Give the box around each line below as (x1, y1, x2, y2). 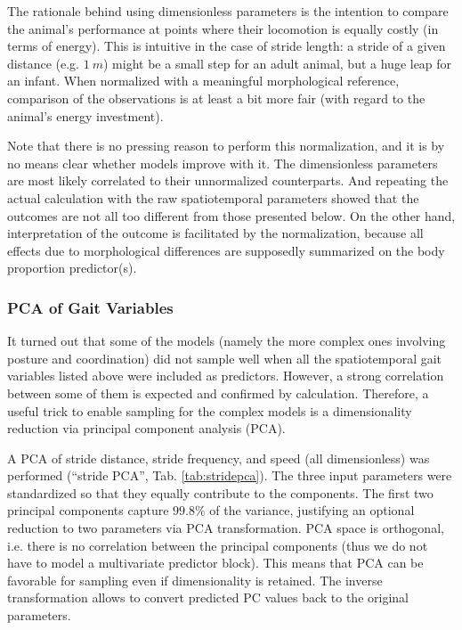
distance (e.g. (7, 53, 79, 72)
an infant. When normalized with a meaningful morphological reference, (7, 71, 400, 90)
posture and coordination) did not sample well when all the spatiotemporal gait (7, 348, 442, 367)
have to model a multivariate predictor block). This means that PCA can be (7, 553, 424, 572)
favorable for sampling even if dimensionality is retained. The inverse (7, 570, 383, 589)
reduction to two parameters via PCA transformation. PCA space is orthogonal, (7, 519, 444, 537)
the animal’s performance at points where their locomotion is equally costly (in (7, 19, 439, 37)
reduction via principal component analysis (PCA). (7, 419, 286, 438)
